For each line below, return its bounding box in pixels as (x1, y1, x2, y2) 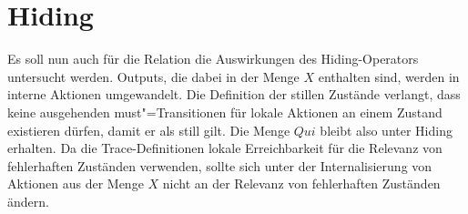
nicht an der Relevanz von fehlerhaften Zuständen (162, 174, 441, 193)
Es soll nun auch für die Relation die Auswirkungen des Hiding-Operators (7, 49, 419, 68)
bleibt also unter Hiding (320, 120, 453, 139)
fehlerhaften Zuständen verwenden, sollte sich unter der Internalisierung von (7, 156, 432, 175)
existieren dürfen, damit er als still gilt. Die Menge (7, 120, 290, 139)
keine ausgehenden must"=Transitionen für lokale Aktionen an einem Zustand (7, 102, 443, 121)
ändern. (7, 191, 49, 210)
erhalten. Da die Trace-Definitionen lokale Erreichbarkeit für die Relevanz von (7, 138, 443, 158)
